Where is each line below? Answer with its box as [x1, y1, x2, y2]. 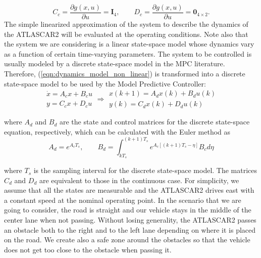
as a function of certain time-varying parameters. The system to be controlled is [4, 48, 252, 59]
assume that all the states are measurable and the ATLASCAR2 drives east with [4, 185, 254, 195]
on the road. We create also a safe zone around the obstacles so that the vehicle [4, 234, 250, 245]
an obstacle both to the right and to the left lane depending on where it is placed [4, 224, 256, 235]
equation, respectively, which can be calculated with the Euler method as [4, 126, 231, 137]
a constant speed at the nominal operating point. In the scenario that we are [4, 194, 241, 205]
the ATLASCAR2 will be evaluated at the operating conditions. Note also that [4, 28, 248, 39]
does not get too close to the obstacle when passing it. [4, 244, 172, 254]
